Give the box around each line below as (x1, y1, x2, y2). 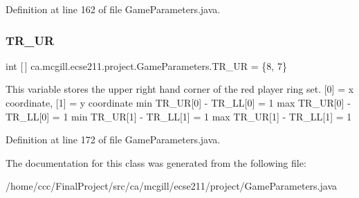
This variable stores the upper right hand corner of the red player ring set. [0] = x (6, 82, 354, 96)
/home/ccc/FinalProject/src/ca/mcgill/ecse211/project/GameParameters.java (6, 179, 338, 193)
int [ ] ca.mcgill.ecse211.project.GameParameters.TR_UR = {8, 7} (6, 58, 287, 73)
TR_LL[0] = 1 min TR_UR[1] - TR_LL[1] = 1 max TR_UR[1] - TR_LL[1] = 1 (6, 109, 352, 123)
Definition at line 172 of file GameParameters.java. (6, 132, 221, 147)
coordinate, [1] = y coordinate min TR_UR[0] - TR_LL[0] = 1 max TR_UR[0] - (6, 96, 351, 109)
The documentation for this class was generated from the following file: (6, 155, 306, 170)
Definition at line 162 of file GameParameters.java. (6, 2, 221, 16)
